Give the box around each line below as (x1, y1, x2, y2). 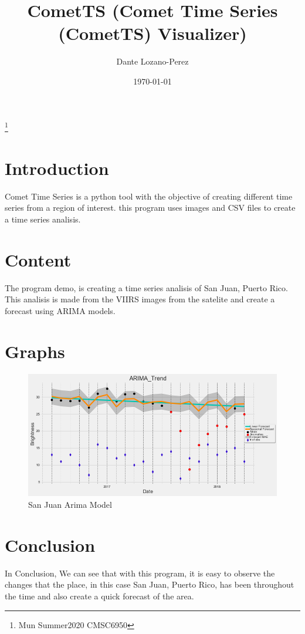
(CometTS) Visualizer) (58, 21, 247, 45)
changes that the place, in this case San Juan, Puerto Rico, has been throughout (5, 578, 294, 591)
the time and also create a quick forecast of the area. (5, 589, 194, 602)
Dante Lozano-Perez (116, 55, 189, 68)
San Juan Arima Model (28, 498, 112, 511)
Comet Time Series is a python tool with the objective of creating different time (5, 190, 293, 202)
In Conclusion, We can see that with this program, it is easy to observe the (5, 566, 275, 579)
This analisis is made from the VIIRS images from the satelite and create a (5, 293, 275, 305)
